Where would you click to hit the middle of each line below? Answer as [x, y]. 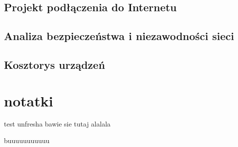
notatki [29, 100]
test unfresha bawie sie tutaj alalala [57, 124]
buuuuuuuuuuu [27, 140]
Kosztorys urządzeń [54, 64]
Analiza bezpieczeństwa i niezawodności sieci [119, 36]
